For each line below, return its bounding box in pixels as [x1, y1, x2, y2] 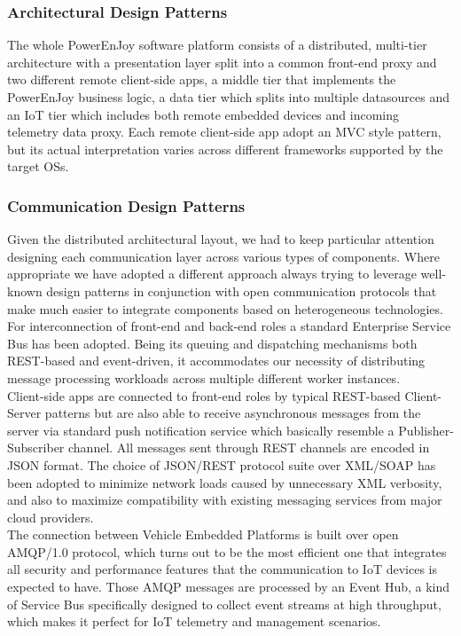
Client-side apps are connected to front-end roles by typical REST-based [7, 386, 401, 404]
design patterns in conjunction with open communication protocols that [46, 281, 437, 300]
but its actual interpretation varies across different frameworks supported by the [7, 139, 443, 158]
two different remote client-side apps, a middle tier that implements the [7, 70, 396, 89]
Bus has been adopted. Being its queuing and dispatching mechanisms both [7, 334, 418, 352]
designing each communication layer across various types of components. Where [7, 247, 440, 265]
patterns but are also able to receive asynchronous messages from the [44, 404, 421, 422]
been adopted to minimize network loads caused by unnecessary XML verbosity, [7, 473, 442, 491]
